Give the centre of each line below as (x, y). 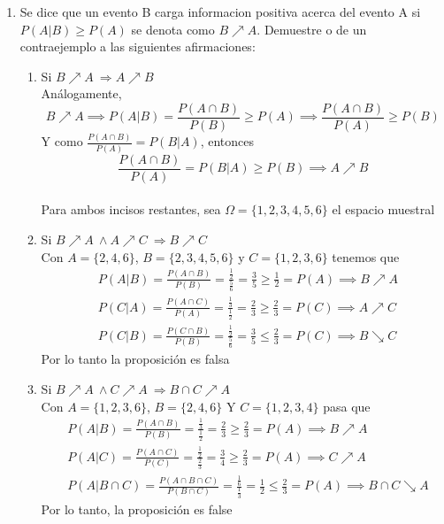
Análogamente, (81, 93)
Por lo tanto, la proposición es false (137, 509)
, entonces (227, 141)
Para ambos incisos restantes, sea (131, 209)
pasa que (347, 406)
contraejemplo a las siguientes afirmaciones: (138, 46)
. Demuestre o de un (312, 29)
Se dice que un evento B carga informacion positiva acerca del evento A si (220, 12)
